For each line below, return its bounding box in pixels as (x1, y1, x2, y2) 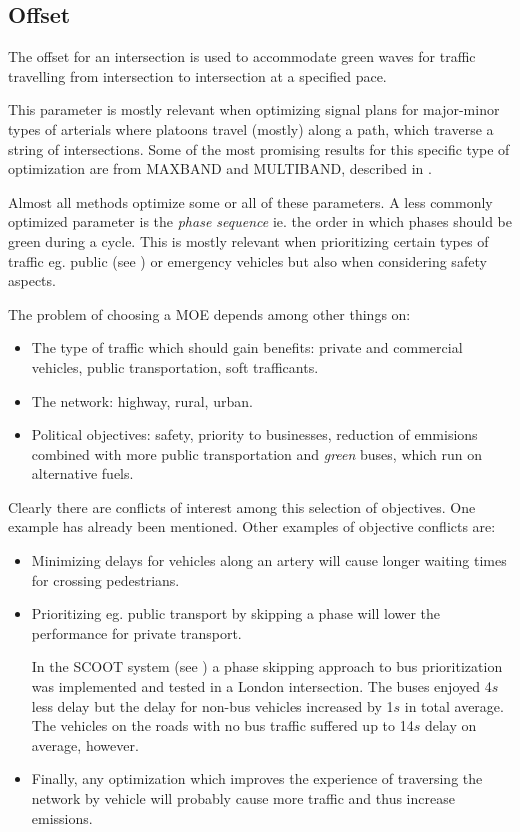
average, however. (31, 734, 139, 755)
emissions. (31, 807, 93, 828)
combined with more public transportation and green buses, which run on (31, 443, 482, 464)
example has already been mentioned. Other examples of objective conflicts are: (8, 516, 496, 537)
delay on (424, 715, 477, 736)
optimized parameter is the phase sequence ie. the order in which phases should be (8, 211, 512, 232)
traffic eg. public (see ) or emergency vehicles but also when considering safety (8, 250, 487, 271)
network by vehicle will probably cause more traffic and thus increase (31, 788, 455, 809)
